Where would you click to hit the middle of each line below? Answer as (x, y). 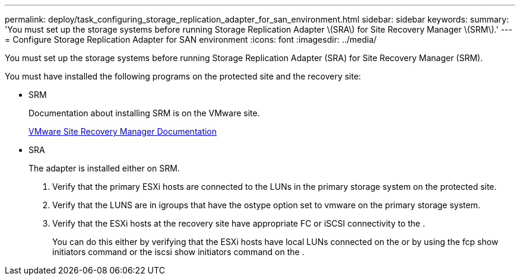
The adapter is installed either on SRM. (104, 168)
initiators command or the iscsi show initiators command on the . (178, 252)
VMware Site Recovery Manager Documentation (123, 131)
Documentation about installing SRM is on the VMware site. (144, 113)
